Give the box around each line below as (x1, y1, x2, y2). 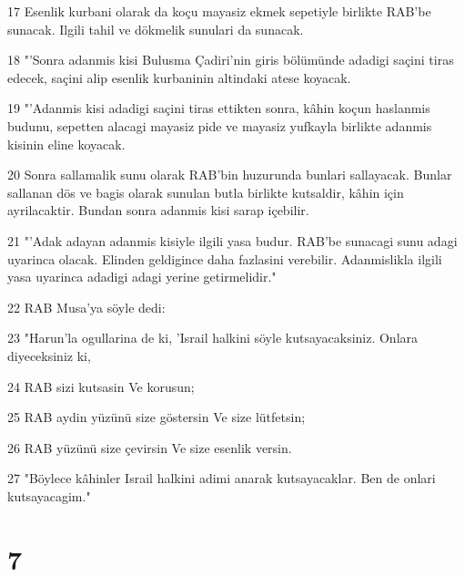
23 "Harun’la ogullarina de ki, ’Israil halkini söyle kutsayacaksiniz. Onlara (7, 328, 419, 347)
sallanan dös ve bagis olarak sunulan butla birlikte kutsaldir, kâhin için (7, 182, 404, 201)
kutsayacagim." (7, 486, 91, 505)
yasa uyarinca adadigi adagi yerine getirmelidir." (7, 267, 277, 286)
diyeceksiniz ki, (7, 345, 91, 365)
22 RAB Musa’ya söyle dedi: (7, 297, 166, 316)
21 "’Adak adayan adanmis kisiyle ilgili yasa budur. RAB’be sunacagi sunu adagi (7, 231, 458, 250)
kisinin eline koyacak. (7, 134, 126, 153)
